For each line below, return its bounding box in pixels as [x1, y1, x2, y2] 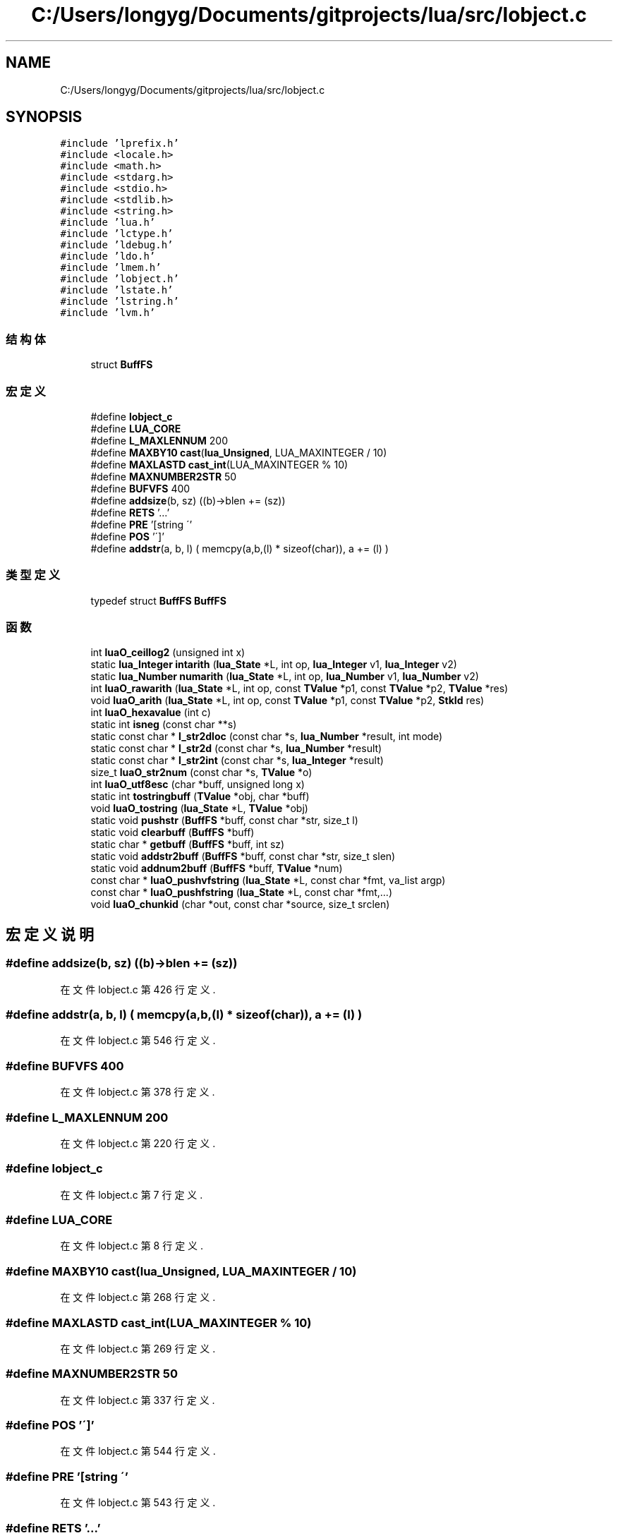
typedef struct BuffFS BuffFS [90, 594, 226, 607]
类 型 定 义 [6, 568, 61, 583]
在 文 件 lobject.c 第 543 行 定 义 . [60, 1496, 216, 1509]
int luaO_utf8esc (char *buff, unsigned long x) [90, 778, 305, 791]
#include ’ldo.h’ [60, 250, 156, 262]
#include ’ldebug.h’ [60, 239, 174, 251]
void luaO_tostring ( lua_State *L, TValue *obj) [90, 802, 308, 815]
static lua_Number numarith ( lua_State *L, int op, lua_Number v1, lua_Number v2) [90, 670, 479, 683]
